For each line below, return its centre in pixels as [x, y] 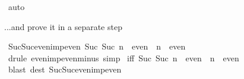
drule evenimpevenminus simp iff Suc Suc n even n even [123, 57]
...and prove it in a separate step [63, 26]
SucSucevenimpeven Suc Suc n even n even [97, 46]
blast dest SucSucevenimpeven [65, 69]
